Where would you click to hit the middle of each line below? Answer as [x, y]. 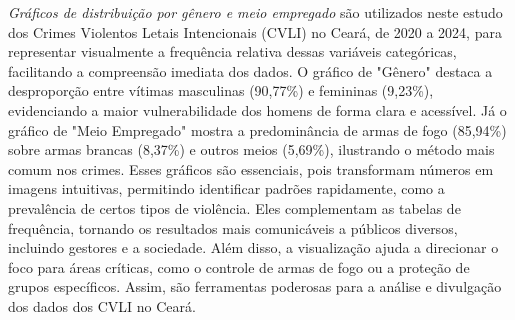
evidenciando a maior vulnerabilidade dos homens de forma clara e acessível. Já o [257, 109]
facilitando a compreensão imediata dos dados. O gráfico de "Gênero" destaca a [250, 70]
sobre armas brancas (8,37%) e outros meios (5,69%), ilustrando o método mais [251, 149]
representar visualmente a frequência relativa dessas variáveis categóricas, [232, 51]
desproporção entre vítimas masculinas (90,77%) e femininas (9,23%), [221, 90]
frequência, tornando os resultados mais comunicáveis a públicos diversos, [233, 227]
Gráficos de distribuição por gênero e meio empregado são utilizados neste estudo [255, 12]
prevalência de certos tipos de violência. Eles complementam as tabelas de [234, 207]
